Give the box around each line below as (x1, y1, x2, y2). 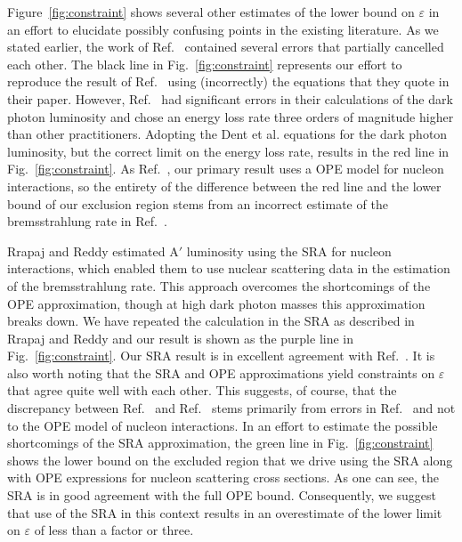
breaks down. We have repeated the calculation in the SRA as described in (7, 311, 415, 330)
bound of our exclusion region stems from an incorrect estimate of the (7, 194, 388, 213)
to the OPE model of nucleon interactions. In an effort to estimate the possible (7, 416, 438, 434)
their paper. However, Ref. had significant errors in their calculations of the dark (7, 89, 453, 108)
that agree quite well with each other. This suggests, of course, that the (7, 381, 397, 400)
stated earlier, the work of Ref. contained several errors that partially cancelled (7, 37, 444, 56)
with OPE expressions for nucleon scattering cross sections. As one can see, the (7, 468, 440, 487)
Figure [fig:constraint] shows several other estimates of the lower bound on (7, 3, 415, 20)
